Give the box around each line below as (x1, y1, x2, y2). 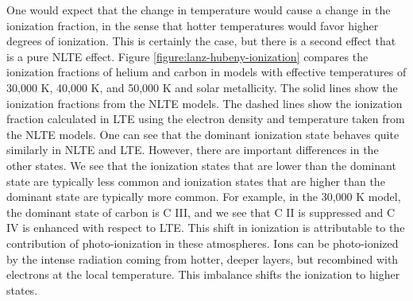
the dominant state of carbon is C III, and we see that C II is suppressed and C (6, 203, 396, 220)
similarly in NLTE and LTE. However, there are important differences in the (6, 141, 379, 158)
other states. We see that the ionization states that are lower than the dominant (6, 156, 396, 173)
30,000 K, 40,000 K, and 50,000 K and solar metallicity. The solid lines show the (6, 79, 398, 95)
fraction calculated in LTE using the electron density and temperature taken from (6, 110, 405, 127)
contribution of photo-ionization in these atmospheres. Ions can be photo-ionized (6, 234, 399, 251)
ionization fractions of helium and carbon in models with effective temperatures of (6, 64, 407, 80)
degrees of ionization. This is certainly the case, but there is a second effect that (6, 33, 396, 49)
